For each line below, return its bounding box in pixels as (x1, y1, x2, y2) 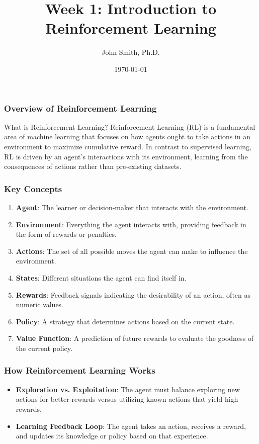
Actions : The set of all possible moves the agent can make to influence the (16, 245, 248, 256)
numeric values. (16, 299, 64, 310)
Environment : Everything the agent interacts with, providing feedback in (16, 219, 246, 229)
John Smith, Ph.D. (102, 47, 160, 57)
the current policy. (16, 342, 72, 353)
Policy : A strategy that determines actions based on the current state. (16, 316, 235, 326)
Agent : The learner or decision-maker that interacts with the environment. (16, 202, 248, 212)
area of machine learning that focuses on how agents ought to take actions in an (4, 131, 250, 142)
